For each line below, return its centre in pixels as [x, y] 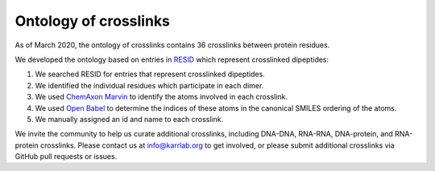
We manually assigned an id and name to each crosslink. [129, 119]
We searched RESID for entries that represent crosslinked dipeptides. [150, 74]
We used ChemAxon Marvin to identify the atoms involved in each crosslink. [162, 97]
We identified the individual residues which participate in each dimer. [149, 85]
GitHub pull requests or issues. [66, 157]
